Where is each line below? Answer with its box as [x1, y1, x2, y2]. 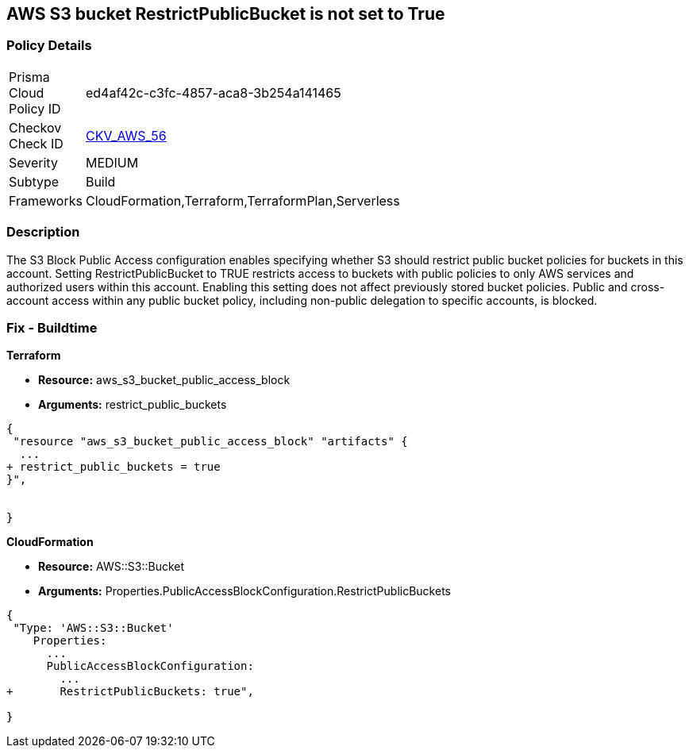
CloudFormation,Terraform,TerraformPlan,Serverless [85, 192, 400, 209]
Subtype [9, 173, 60, 190]
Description [6, 224, 80, 240]
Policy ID [9, 100, 61, 117]
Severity [9, 154, 58, 171]
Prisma [9, 68, 50, 85]
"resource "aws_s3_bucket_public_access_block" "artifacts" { [13, 435, 408, 448]
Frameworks [9, 192, 83, 209]
